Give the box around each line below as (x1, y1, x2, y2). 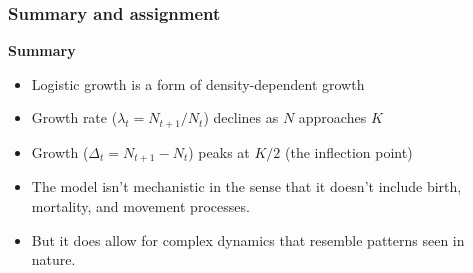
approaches (298, 107, 367, 128)
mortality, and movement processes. (31, 195, 250, 216)
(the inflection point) (284, 141, 413, 162)
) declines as (203, 107, 279, 128)
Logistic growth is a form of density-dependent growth (31, 73, 365, 94)
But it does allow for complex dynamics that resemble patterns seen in (31, 229, 465, 250)
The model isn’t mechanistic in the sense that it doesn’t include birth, (31, 176, 462, 197)
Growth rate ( (31, 107, 118, 128)
